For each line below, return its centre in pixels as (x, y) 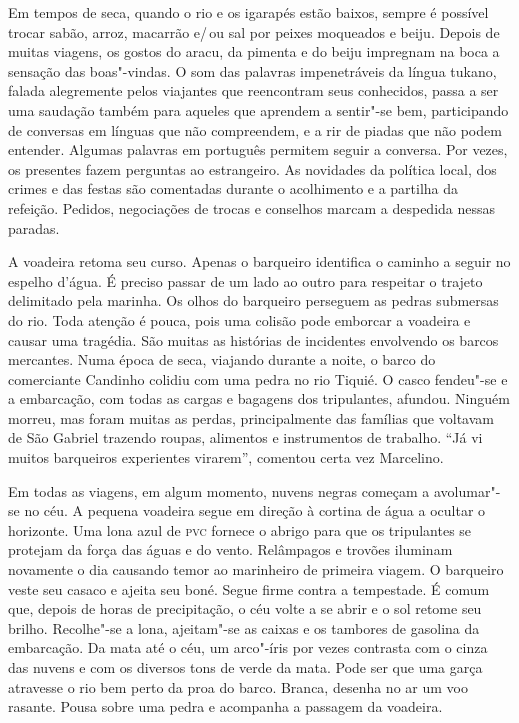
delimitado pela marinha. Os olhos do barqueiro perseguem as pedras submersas (253, 300)
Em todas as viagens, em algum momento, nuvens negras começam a (219, 490)
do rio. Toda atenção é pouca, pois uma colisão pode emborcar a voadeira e (239, 319)
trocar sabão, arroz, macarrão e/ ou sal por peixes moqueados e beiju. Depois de (254, 31)
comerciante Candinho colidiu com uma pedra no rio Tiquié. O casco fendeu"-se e (258, 378)
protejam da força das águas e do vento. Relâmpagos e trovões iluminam (230, 549)
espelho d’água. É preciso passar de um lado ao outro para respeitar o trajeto (245, 280)
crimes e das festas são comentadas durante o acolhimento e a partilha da (233, 188)
